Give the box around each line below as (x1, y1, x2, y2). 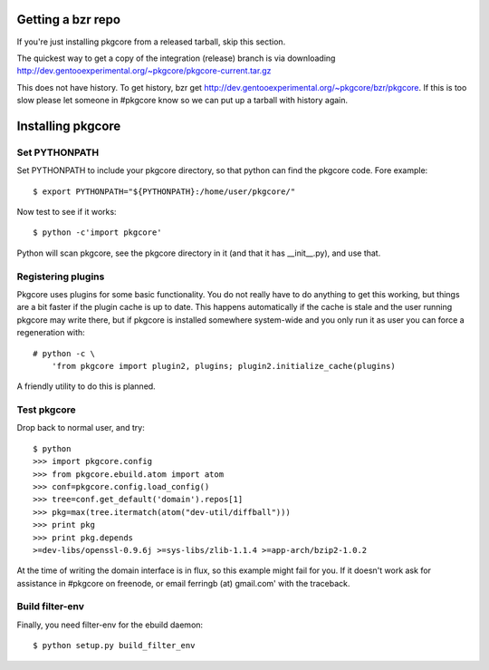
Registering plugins (16, 270, 105, 283)
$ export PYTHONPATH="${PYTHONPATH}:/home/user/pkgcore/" (33, 186, 296, 197)
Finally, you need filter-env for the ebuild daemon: (16, 619, 204, 630)
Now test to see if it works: (16, 207, 117, 218)
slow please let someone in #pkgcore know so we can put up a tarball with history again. (16, 95, 349, 106)
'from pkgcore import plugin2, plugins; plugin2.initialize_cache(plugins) (51, 361, 396, 371)
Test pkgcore (16, 403, 76, 416)
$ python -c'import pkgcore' (33, 228, 162, 238)
